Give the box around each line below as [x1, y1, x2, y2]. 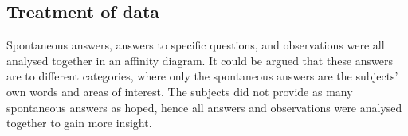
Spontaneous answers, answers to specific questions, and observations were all [6, 37, 385, 53]
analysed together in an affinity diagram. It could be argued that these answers [6, 52, 394, 68]
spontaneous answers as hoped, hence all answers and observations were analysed [6, 99, 402, 115]
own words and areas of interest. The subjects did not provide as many [6, 83, 353, 99]
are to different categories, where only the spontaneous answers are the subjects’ [6, 68, 398, 84]
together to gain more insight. [6, 115, 152, 131]
